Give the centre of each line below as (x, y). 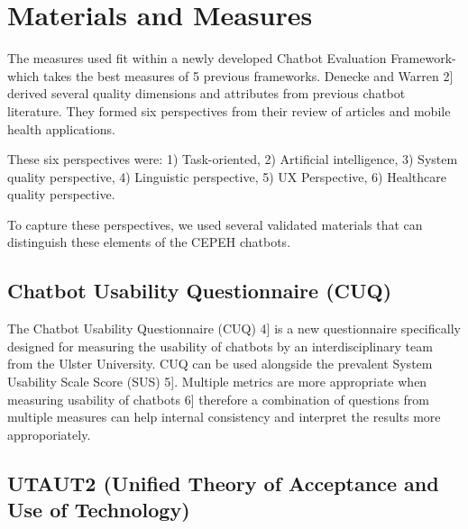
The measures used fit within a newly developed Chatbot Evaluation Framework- (232, 58)
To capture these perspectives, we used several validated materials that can (215, 224)
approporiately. (49, 434)
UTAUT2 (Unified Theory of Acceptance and (223, 483)
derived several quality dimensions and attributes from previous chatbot (206, 93)
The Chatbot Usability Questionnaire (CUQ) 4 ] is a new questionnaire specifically (234, 328)
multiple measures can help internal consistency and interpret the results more (224, 417)
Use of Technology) (99, 510)
